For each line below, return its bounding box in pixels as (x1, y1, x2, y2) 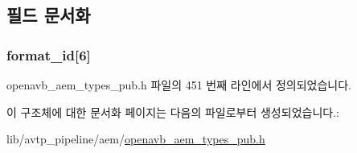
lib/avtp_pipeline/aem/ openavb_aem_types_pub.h (6, 130, 265, 147)
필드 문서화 (6, 2, 91, 27)
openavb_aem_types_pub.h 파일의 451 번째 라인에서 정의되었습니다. (6, 76, 352, 93)
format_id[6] (6, 44, 91, 64)
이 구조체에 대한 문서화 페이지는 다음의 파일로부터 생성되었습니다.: (6, 103, 339, 120)
